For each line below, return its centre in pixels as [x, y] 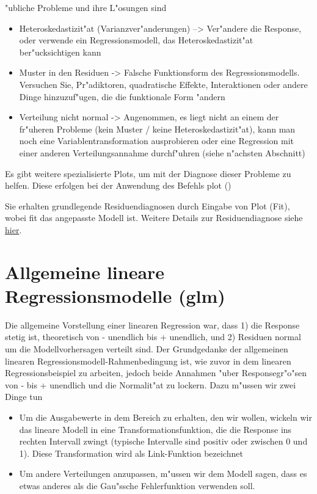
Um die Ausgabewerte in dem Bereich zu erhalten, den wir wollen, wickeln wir [166, 417]
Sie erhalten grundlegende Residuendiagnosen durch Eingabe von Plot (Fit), [148, 205]
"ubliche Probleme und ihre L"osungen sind [86, 7]
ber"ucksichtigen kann [60, 52]
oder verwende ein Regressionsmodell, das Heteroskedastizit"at [136, 40]
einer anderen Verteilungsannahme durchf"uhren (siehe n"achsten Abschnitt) [162, 152]
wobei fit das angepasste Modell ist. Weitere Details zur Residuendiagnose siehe [154, 218]
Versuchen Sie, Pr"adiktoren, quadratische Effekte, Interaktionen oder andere [163, 84]
